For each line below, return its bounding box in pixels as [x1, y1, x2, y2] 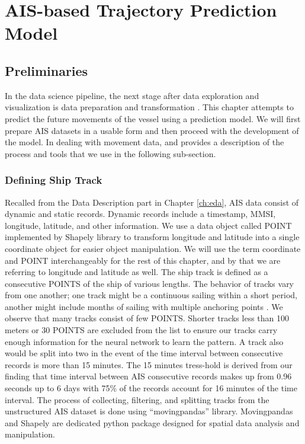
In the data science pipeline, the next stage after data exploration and [5, 89, 259, 101]
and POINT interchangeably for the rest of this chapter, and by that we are [5, 254, 281, 266]
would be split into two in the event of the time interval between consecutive [5, 347, 283, 359]
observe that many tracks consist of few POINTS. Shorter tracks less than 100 [5, 312, 290, 324]
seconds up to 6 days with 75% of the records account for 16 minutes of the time [5, 382, 297, 394]
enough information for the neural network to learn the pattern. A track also [5, 335, 284, 347]
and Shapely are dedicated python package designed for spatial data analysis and [5, 416, 300, 429]
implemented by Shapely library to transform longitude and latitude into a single [5, 231, 300, 243]
